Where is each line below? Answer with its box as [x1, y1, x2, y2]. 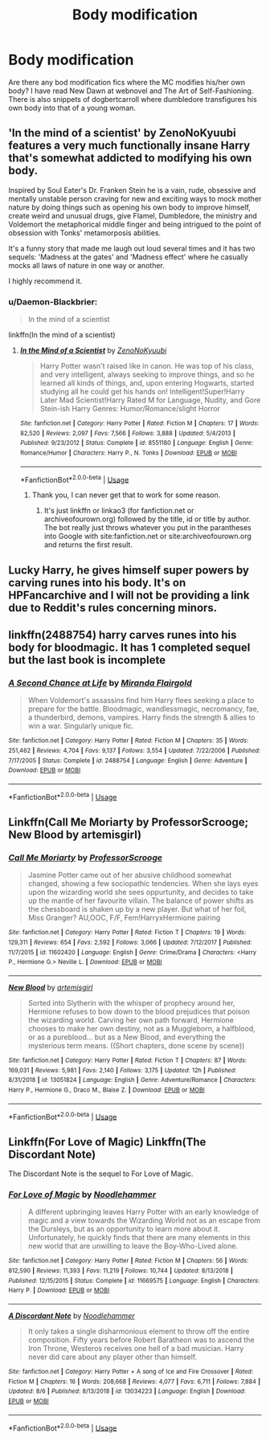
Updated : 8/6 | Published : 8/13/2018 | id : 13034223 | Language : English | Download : [8, 1387, 247, 1395]
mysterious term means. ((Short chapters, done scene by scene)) [27, 1041, 245, 1050]
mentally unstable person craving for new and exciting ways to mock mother [8, 194, 262, 203]
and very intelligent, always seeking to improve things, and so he [39, 369, 255, 379]
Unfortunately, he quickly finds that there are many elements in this [27, 1233, 251, 1243]
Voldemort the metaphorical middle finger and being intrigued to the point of [8, 219, 262, 229]
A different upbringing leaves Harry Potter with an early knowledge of [27, 1207, 259, 1217]
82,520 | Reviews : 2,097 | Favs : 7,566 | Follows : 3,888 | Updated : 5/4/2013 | [19, 429, 235, 437]
